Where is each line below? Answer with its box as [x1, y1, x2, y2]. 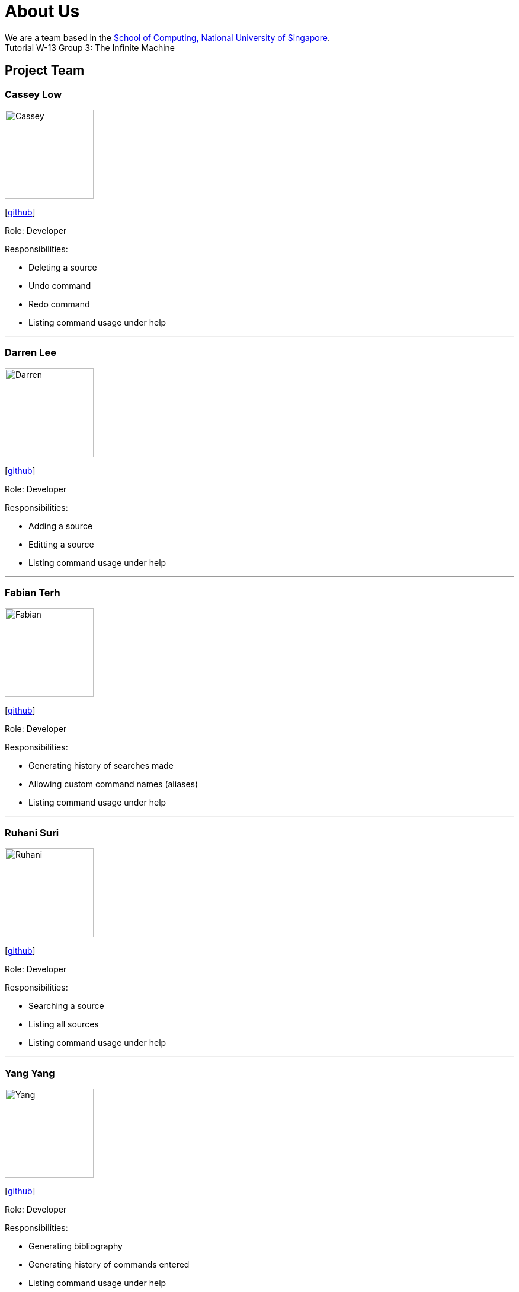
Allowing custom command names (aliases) [28, 779, 198, 790]
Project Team [5, 63, 85, 78]
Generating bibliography [28, 1240, 123, 1251]
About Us [5, 1, 80, 21]
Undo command [28, 280, 91, 291]
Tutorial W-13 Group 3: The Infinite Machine [5, 42, 175, 53]
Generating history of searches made [28, 760, 174, 771]
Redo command [28, 298, 90, 309]
